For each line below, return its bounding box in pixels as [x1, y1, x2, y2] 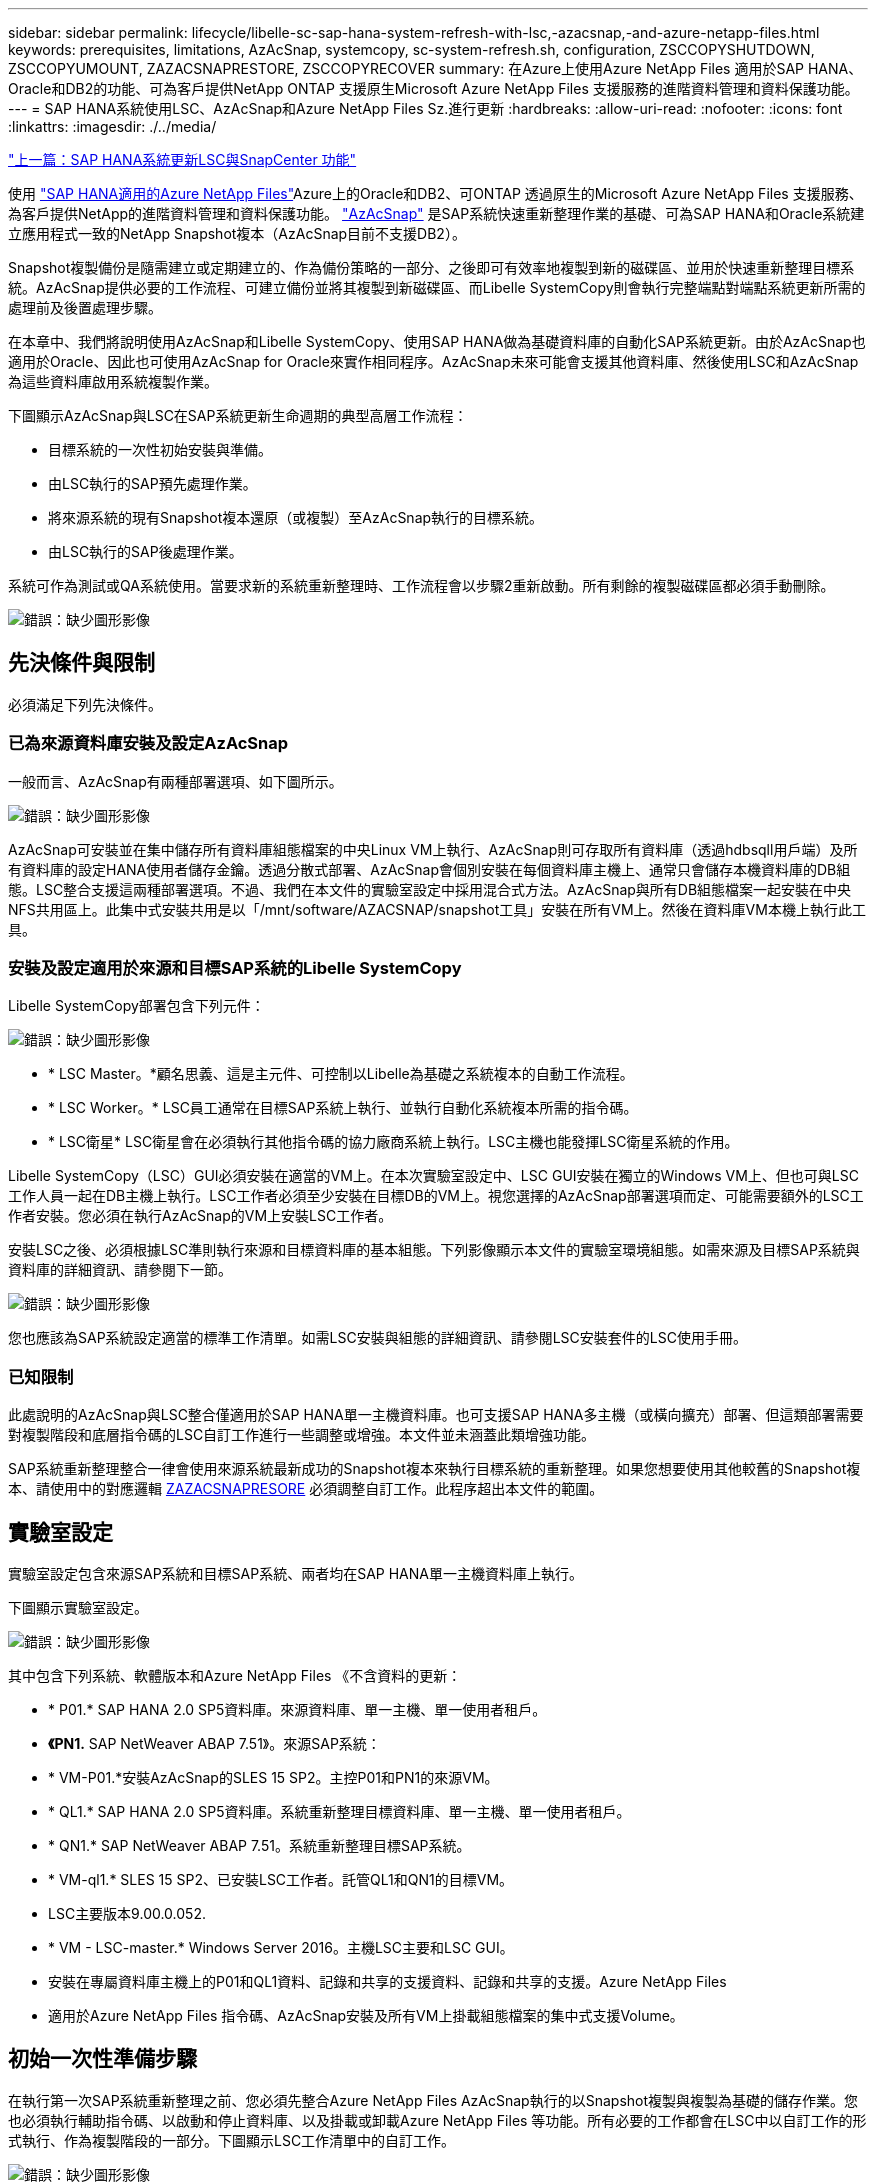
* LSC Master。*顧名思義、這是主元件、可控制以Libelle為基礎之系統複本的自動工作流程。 [48, 1065, 634, 1083]
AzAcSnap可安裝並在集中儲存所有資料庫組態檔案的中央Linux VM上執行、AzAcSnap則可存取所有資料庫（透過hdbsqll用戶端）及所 [8, 840, 858, 858]
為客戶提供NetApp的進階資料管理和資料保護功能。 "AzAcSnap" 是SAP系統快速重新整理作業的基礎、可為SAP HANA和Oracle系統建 [8, 205, 865, 222]
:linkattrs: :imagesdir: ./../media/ [8, 118, 217, 135]
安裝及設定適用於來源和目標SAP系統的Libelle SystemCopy [8, 957, 462, 978]
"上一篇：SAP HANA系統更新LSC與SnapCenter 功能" [8, 151, 357, 168]
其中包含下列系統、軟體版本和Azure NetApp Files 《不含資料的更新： [8, 1666, 462, 1684]
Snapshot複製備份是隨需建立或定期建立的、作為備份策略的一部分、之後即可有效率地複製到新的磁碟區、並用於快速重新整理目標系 [8, 259, 855, 276]
